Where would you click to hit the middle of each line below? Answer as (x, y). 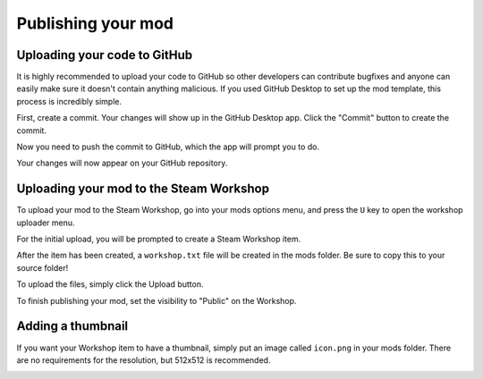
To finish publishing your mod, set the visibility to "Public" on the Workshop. (157, 300)
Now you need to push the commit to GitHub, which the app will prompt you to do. (168, 147)
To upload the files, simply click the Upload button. (110, 284)
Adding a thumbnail (72, 326)
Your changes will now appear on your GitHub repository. (122, 163)
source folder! (42, 267)
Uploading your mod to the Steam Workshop (143, 189)
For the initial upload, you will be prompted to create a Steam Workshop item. (159, 239)
